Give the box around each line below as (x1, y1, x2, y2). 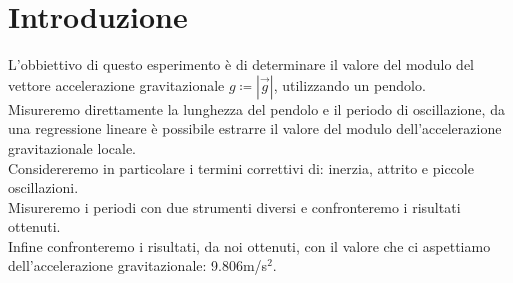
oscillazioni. (8, 177, 79, 198)
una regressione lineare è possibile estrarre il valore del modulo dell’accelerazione (8, 118, 502, 139)
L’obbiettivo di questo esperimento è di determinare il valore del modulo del (8, 54, 475, 75)
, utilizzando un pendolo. (273, 74, 426, 95)
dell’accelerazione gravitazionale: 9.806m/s (8, 255, 268, 276)
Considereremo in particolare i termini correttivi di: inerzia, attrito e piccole (8, 157, 474, 178)
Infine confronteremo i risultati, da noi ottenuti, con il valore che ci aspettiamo (8, 235, 491, 256)
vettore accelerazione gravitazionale (8, 74, 225, 95)
